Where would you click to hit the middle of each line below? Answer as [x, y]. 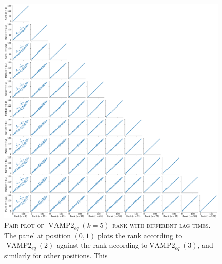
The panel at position [37, 235]
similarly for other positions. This [56, 255]
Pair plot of [24, 225]
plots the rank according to [140, 235]
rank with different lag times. [161, 225]
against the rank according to [102, 245]
